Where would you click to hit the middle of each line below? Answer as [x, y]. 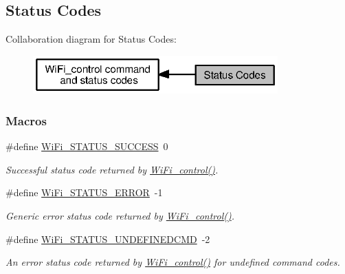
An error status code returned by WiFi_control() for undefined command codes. [173, 262]
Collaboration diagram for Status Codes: [91, 39]
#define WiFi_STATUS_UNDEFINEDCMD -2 [108, 239]
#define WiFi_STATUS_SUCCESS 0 [87, 146]
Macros [26, 120]
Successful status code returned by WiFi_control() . [112, 169]
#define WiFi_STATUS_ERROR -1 [84, 192]
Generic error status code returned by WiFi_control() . [120, 216]
